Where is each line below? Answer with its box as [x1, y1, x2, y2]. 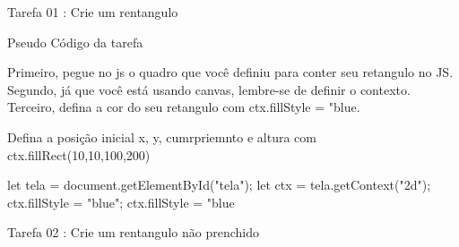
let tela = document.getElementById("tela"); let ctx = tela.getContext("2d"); [7, 175, 431, 194]
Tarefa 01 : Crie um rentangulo [7, 3, 178, 21]
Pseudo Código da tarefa [7, 32, 143, 51]
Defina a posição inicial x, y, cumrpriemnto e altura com [7, 127, 316, 146]
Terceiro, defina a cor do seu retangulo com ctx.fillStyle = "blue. [7, 98, 360, 116]
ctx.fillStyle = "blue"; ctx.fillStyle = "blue [7, 192, 235, 211]
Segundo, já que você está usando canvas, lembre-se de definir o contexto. [7, 80, 411, 98]
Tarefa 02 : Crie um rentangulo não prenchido [7, 223, 259, 242]
